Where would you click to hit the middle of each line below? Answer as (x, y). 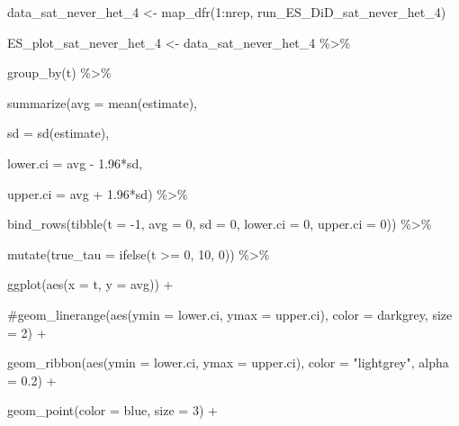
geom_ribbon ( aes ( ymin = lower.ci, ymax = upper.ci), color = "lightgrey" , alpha (228, 363)
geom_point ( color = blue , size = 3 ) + (112, 410)
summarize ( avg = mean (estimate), (102, 102)
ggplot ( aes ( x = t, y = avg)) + (90, 284)
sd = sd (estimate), (58, 133)
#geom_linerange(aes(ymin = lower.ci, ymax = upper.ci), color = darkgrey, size (230, 314)
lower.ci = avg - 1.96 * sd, (75, 163)
